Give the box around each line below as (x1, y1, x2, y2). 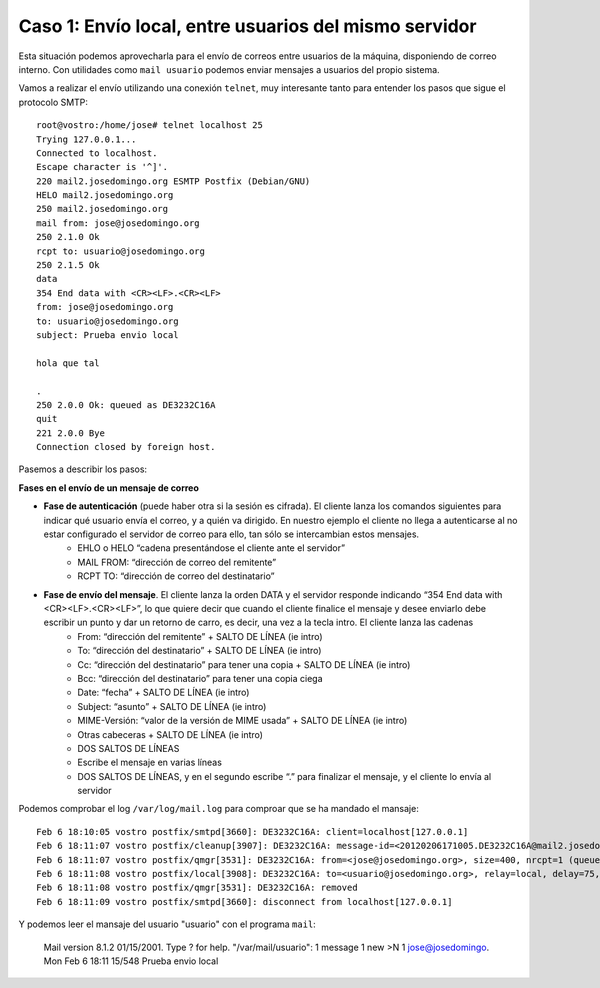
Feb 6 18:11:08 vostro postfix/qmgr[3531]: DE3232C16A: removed (36, 882, 359, 894)
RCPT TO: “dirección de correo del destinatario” (77, 570, 275, 582)
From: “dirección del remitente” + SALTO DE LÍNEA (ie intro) (77, 630, 324, 642)
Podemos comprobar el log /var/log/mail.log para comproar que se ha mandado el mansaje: (18, 803, 419, 815)
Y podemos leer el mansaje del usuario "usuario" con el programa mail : (18, 918, 317, 930)
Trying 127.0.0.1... (36, 133, 137, 145)
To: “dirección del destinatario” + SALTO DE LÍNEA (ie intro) (77, 645, 322, 657)
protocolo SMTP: (18, 96, 89, 108)
